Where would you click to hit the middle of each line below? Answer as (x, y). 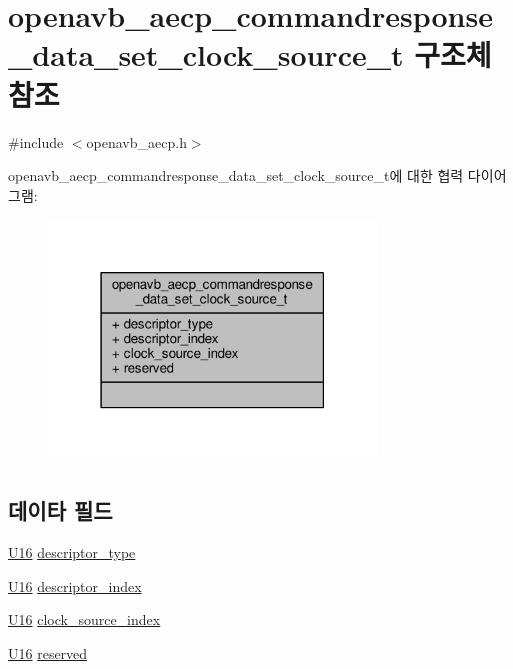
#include (36, 141)
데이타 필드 (60, 510)
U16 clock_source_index (84, 619)
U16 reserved (48, 652)
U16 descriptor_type (72, 552)
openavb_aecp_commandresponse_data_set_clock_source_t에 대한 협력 (236, 175)
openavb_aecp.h (136, 141)
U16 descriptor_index (75, 585)
